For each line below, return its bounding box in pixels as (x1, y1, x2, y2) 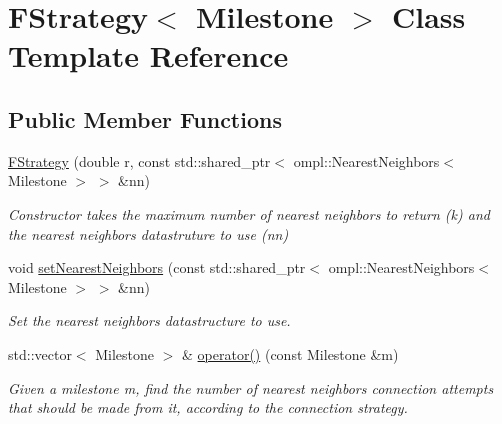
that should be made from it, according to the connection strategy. (8, 397, 408, 418)
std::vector (8, 343, 72, 364)
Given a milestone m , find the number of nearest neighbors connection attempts (8, 377, 494, 398)
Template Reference (8, 35, 289, 76)
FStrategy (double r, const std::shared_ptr (8, 150, 271, 171)
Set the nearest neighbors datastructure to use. (8, 310, 291, 331)
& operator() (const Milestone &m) (182, 343, 399, 364)
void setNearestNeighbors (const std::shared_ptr (8, 257, 306, 278)
